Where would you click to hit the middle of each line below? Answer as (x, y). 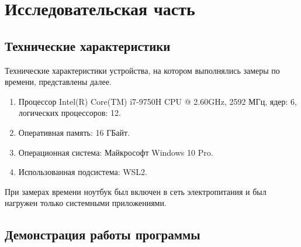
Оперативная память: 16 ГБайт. (74, 132)
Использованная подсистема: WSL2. (83, 172)
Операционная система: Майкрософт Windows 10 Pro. (116, 152)
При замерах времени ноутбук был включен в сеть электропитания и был (136, 191)
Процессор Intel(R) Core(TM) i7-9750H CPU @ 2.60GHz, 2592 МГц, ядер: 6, (158, 101)
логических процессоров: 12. (70, 113)
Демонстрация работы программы (103, 234)
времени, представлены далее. (58, 82)
